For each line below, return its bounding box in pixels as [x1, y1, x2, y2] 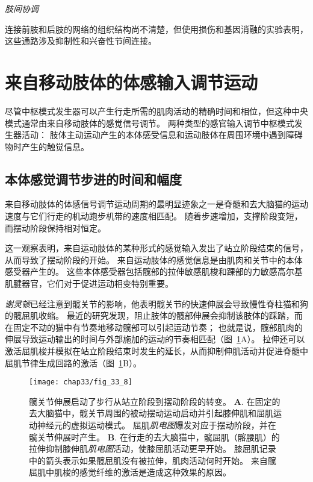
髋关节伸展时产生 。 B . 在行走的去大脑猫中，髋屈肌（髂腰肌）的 [29, 430, 280, 443]
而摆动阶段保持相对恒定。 [5, 221, 106, 234]
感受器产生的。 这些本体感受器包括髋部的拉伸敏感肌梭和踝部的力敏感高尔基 [5, 265, 303, 278]
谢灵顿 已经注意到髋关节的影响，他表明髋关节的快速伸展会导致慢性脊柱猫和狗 [5, 297, 308, 310]
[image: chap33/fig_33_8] [29, 378, 132, 387]
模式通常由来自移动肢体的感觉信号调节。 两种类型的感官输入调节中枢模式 [5, 116, 294, 129]
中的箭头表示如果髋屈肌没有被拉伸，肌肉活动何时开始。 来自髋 [29, 454, 276, 466]
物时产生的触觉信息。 [5, 140, 89, 152]
